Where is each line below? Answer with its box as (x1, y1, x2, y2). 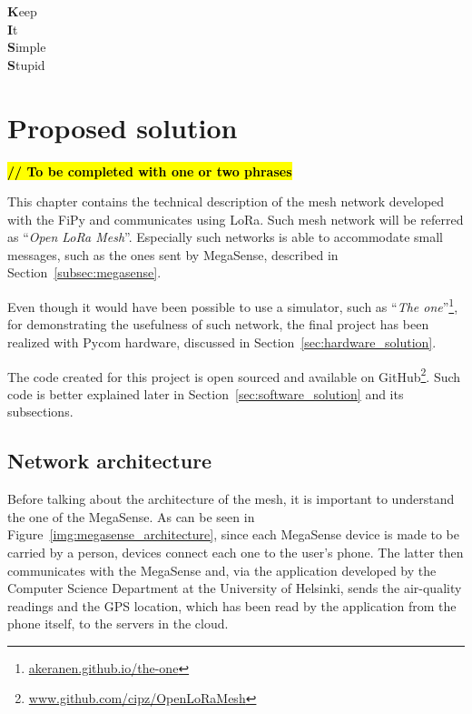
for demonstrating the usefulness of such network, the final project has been (7, 315, 429, 334)
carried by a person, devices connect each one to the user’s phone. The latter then (7, 542, 464, 561)
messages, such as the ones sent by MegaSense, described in (7, 245, 339, 264)
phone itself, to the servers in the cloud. (7, 614, 229, 633)
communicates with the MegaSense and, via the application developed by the (7, 560, 437, 579)
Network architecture (7, 447, 212, 475)
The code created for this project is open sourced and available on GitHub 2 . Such (7, 364, 461, 386)
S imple (7, 37, 46, 56)
